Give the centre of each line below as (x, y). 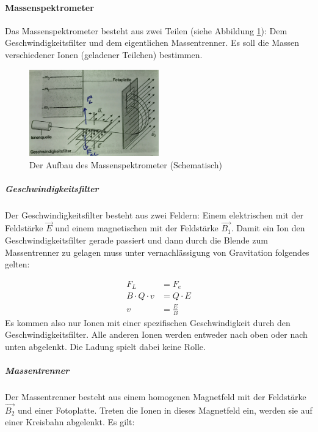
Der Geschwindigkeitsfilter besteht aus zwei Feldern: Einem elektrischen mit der (154, 214)
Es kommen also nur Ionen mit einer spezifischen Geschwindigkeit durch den (148, 322)
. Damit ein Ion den (268, 228)
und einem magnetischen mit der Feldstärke (137, 228)
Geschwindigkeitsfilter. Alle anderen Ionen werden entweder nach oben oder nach (156, 334)
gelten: (17, 264)
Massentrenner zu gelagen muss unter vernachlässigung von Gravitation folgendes (157, 252)
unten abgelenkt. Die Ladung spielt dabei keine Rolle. (105, 346)
